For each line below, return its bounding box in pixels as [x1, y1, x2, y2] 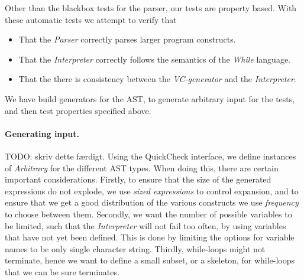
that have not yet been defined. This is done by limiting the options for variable [5, 231, 295, 243]
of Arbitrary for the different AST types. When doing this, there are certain [5, 161, 279, 174]
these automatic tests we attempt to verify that [5, 13, 177, 25]
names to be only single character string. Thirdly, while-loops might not [5, 242, 266, 255]
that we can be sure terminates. [5, 265, 119, 278]
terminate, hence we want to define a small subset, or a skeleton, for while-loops [5, 254, 295, 266]
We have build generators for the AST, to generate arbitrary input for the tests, [5, 92, 295, 105]
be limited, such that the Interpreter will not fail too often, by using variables [5, 219, 286, 232]
